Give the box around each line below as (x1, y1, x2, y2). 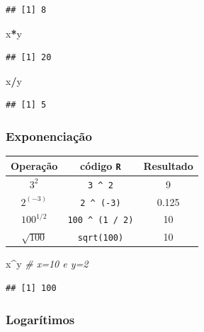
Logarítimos (6, 310, 75, 328)
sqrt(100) (77, 233, 124, 244)
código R (80, 158, 121, 173)
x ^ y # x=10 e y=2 (6, 256, 89, 271)
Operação (11, 158, 58, 173)
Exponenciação (6, 127, 92, 144)
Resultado (143, 158, 193, 173)
